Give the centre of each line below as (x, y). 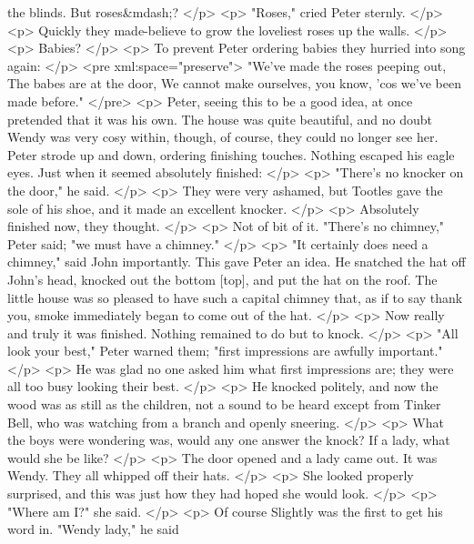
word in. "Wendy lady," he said (93, 529)
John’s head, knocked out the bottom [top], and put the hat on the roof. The (222, 279)
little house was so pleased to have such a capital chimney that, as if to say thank (235, 297)
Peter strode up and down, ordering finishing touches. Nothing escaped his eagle (231, 154)
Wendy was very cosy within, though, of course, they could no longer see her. (223, 137)
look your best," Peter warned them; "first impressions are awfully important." (225, 351)
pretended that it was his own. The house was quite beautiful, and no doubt (220, 119)
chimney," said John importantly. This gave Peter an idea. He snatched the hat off (237, 262)
